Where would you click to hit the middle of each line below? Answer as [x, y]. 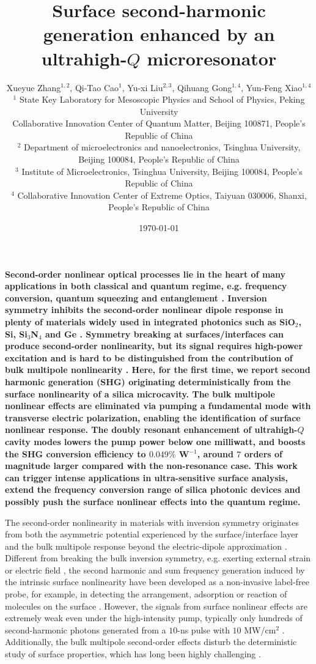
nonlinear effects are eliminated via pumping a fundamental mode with [158, 406]
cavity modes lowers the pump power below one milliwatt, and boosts [155, 441]
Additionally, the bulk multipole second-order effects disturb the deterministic [151, 642]
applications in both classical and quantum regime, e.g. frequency [146, 286]
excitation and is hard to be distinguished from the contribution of [149, 357]
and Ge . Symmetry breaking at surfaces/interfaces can [165, 334]
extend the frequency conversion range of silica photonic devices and [153, 489]
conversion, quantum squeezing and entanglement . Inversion [136, 297]
